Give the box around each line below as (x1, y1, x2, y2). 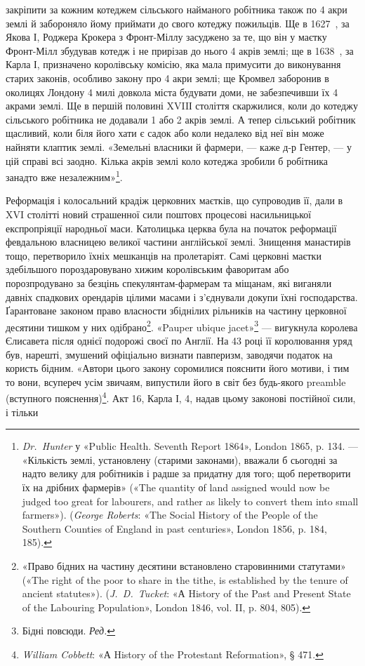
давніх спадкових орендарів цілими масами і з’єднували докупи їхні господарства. (6, 289, 358, 304)
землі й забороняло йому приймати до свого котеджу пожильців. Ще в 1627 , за (6, 15, 350, 30)
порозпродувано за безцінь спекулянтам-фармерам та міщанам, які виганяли (6, 275, 332, 290)
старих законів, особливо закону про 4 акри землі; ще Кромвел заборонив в (6, 70, 329, 85)
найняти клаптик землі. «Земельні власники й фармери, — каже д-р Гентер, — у (6, 139, 352, 154)
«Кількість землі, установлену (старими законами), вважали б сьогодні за (22, 452, 338, 467)
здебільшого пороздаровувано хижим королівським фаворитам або (6, 262, 289, 277)
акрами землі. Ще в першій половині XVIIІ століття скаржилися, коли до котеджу (6, 98, 358, 113)
